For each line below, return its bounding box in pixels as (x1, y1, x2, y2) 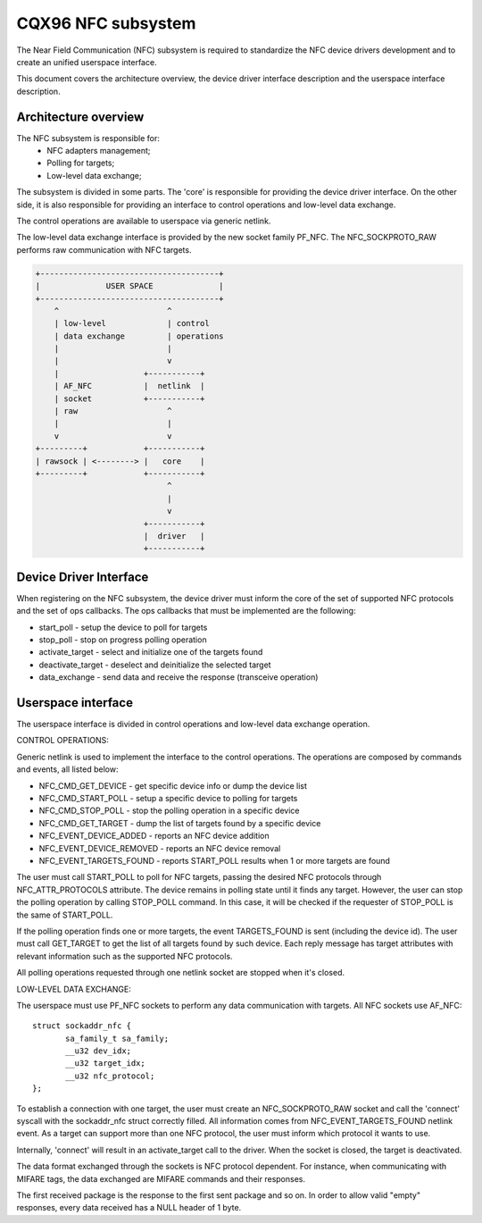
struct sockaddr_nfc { (32, 1021, 132, 1031)
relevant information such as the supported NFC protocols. (16, 951, 233, 961)
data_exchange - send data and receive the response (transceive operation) (38, 672, 319, 683)
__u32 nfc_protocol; (65, 1070, 155, 1081)
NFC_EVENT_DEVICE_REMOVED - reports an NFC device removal (38, 842, 281, 853)
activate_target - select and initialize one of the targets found (38, 647, 263, 658)
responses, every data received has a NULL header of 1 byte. (16, 1202, 242, 1213)
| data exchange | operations (54, 331, 224, 341)
